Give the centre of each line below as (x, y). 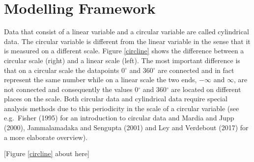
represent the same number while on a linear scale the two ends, (100, 80)
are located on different (206, 89)
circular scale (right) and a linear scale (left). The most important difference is (122, 60)
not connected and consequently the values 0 (71, 89)
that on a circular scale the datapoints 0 (65, 70)
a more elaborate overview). (46, 137)
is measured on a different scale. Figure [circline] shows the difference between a (124, 51)
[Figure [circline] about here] (47, 153)
